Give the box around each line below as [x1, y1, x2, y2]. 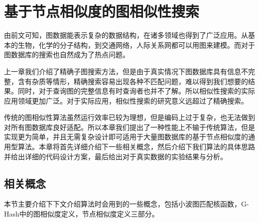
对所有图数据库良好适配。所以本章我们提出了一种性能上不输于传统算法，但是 [4, 121, 255, 132]
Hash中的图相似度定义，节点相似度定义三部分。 [4, 209, 159, 219]
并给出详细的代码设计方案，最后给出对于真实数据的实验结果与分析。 [4, 151, 227, 161]
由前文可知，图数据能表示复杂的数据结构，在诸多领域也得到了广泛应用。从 [4, 30, 248, 40]
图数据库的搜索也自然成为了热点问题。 [4, 49, 129, 60]
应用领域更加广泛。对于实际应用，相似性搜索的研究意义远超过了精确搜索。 [4, 95, 248, 106]
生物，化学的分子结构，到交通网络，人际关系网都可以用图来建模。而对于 [17, 39, 255, 50]
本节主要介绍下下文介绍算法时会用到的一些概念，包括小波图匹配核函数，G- [4, 199, 249, 209]
